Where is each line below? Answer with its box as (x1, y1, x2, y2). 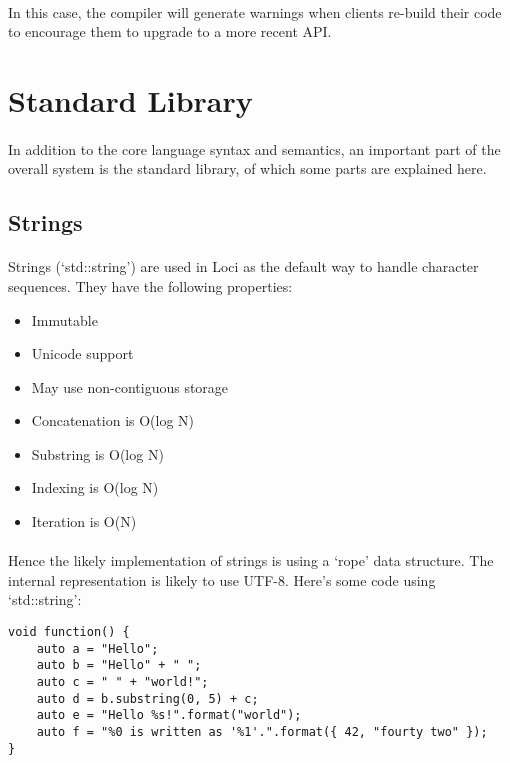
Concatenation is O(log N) (31, 410, 195, 431)
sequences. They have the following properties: (8, 275, 293, 296)
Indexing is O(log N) (31, 477, 159, 498)
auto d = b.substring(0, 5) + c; (36, 691, 259, 706)
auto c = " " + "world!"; (36, 675, 209, 689)
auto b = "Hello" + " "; (36, 658, 202, 673)
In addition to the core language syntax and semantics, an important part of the (8, 138, 501, 159)
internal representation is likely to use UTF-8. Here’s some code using (8, 569, 436, 590)
